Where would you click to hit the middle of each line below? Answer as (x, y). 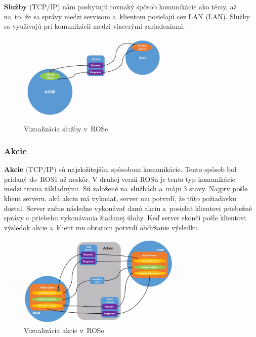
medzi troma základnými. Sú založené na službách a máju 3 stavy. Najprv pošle (126, 189)
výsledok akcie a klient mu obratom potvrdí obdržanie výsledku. (102, 227)
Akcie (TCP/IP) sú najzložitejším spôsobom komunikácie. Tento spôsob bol (120, 169)
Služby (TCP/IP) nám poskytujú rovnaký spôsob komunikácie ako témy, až (120, 6)
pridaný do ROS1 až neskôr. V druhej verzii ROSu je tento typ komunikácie (120, 179)
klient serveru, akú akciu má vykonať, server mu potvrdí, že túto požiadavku (120, 198)
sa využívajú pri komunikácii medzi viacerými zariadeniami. (95, 26)
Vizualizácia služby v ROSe (66, 129)
